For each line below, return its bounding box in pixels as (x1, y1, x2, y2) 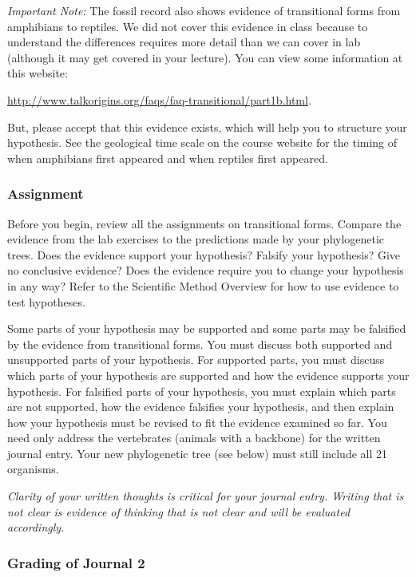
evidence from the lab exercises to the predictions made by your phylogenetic (7, 231, 385, 247)
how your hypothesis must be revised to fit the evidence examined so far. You (7, 413, 387, 430)
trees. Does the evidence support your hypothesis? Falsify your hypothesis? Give (7, 246, 401, 263)
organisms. (7, 460, 59, 477)
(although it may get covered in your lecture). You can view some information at (7, 49, 403, 65)
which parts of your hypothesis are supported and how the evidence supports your (7, 366, 410, 383)
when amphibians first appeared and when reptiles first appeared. (7, 149, 328, 166)
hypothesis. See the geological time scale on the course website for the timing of (7, 134, 398, 151)
